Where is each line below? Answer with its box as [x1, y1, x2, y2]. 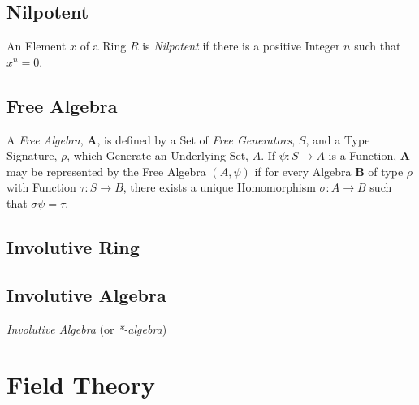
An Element [6, 37, 67, 54]
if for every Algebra [254, 162, 352, 179]
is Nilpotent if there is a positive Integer [142, 37, 340, 54]
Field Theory [6, 368, 155, 401]
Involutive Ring [6, 234, 140, 259]
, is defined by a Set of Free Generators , [97, 131, 296, 148]
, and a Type [305, 131, 370, 148]
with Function [6, 179, 76, 196]
